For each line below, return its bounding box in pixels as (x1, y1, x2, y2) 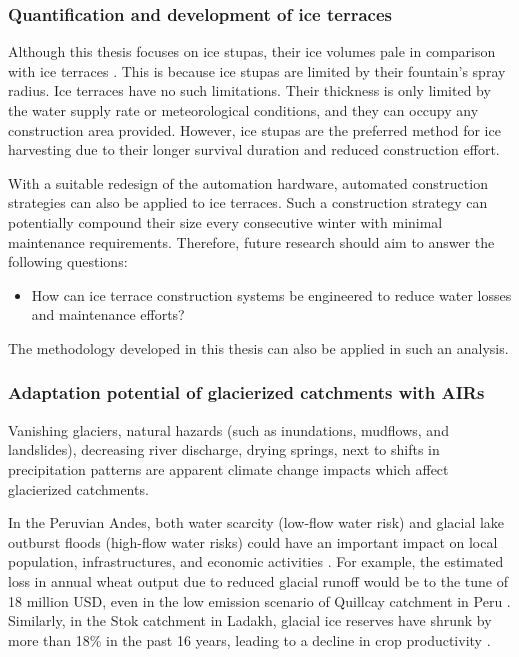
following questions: (8, 251, 128, 272)
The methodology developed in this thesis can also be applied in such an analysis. (8, 337, 509, 358)
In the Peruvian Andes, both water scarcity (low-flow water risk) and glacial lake (8, 512, 505, 533)
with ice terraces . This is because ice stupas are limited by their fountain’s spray (8, 60, 506, 81)
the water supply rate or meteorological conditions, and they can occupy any (8, 100, 479, 120)
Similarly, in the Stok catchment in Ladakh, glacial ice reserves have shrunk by (8, 610, 492, 631)
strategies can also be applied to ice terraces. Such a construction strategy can (8, 192, 488, 213)
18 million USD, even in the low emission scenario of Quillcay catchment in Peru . (8, 590, 511, 611)
